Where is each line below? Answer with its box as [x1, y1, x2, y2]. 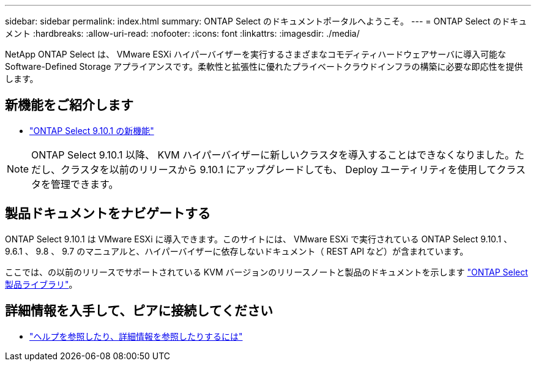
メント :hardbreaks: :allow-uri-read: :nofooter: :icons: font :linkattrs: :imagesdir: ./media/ [5, 28, 360, 39]
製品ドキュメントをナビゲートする [5, 206, 210, 222]
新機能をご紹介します [5, 97, 133, 113]
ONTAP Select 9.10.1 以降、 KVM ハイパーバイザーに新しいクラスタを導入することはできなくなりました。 [31, 148, 515, 161]
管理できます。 [51, 177, 119, 190]
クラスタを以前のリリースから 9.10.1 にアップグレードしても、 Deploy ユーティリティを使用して [61, 163, 497, 176]
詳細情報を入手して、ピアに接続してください [5, 303, 274, 319]
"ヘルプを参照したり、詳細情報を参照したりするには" [29, 331, 243, 342]
